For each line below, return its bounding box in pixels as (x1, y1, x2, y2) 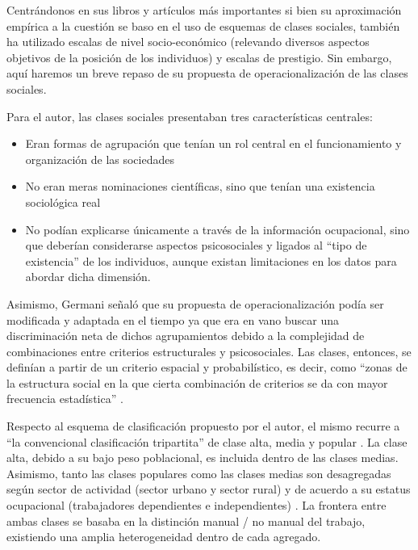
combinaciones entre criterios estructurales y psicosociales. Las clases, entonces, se (6, 342, 412, 359)
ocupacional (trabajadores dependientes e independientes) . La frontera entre (6, 497, 387, 514)
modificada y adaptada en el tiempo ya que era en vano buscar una (6, 311, 339, 328)
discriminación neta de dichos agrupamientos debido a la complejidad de (6, 327, 365, 344)
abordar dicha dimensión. (25, 268, 151, 285)
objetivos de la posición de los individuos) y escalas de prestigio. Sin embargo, (6, 48, 392, 65)
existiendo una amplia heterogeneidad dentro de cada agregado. (6, 528, 321, 545)
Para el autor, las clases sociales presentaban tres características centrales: (6, 107, 373, 124)
